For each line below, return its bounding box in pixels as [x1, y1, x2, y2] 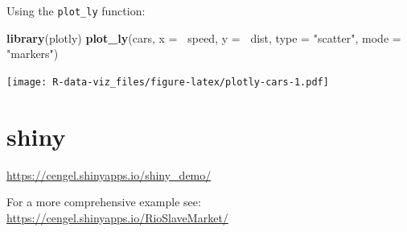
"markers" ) [6, 45, 59, 62]
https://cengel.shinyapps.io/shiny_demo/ [6, 166, 212, 183]
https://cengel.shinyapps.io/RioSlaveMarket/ [6, 209, 228, 226]
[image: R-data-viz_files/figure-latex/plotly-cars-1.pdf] [6, 76, 329, 88]
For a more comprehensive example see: [6, 193, 201, 210]
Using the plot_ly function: [6, 2, 146, 19]
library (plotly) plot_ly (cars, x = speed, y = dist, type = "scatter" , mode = [6, 29, 401, 46]
